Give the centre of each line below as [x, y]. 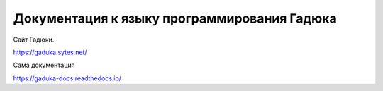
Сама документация [44, 65]
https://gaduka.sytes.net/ [50, 52]
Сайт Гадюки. [34, 40]
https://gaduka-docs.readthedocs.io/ [67, 78]
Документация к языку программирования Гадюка [175, 18]
